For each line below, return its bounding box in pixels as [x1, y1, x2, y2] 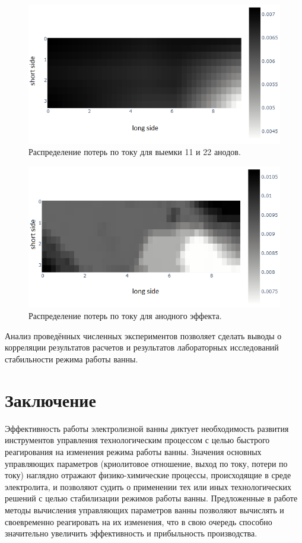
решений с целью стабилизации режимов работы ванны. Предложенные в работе [5, 492, 298, 504]
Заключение [5, 387, 96, 412]
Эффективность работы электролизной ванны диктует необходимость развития [5, 422, 289, 434]
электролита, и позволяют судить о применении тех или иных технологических [5, 480, 291, 493]
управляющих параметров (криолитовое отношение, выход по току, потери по [5, 457, 288, 469]
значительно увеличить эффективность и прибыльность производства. [5, 527, 258, 539]
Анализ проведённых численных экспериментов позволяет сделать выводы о [5, 329, 282, 342]
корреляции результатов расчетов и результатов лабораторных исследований [5, 341, 279, 353]
